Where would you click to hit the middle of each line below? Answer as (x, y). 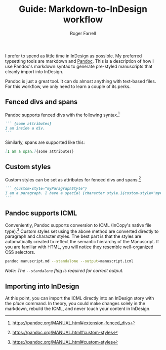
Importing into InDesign (42, 286)
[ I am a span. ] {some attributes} (40, 152)
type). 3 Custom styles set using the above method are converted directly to (82, 231)
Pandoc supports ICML (41, 213)
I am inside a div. (25, 129)
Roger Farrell (83, 33)
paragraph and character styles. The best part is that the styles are (73, 236)
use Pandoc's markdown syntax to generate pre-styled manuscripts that (79, 66)
